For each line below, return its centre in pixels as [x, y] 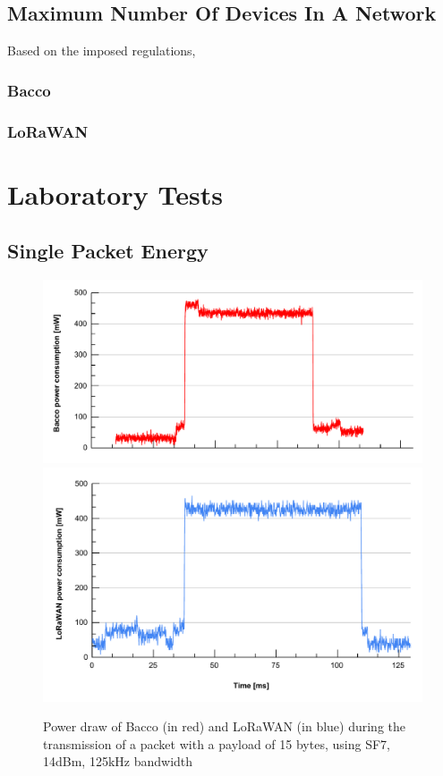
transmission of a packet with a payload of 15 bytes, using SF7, [217, 743]
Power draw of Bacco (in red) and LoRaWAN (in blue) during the [225, 726]
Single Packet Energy [108, 251]
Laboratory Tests [115, 194]
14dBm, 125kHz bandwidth [118, 761]
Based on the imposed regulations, [102, 51]
